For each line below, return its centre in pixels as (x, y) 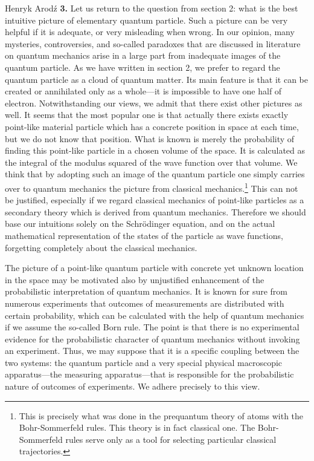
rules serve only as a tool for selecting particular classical (171, 439)
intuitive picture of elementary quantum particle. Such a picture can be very (146, 20)
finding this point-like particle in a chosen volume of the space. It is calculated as (155, 150)
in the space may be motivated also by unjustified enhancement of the (135, 279)
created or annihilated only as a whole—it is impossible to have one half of (143, 91)
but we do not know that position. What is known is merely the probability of (150, 138)
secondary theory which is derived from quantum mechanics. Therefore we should (155, 211)
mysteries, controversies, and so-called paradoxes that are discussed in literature (153, 43)
